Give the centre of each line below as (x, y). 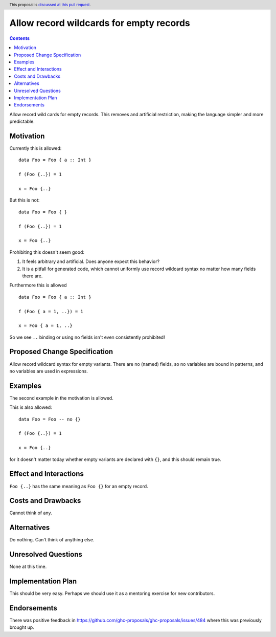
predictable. (22, 122)
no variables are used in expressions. (49, 371)
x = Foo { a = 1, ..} (45, 326)
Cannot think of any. (31, 513)
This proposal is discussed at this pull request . (50, 5)
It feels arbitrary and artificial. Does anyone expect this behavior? (91, 261)
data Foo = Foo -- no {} (50, 419)
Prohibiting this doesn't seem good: (47, 252)
